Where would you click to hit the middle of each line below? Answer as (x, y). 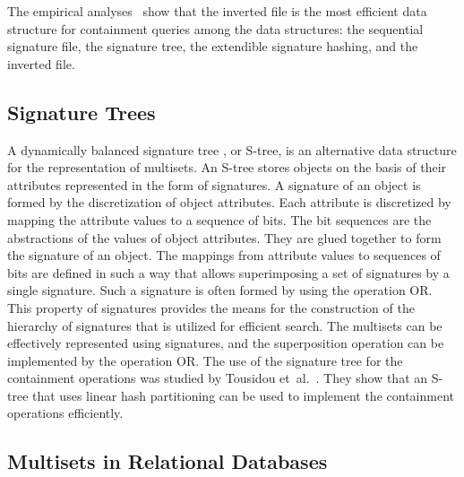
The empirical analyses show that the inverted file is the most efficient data (217, 11)
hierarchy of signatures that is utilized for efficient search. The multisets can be (225, 325)
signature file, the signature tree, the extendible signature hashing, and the (213, 46)
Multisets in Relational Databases (168, 461)
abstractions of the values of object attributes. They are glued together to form (224, 237)
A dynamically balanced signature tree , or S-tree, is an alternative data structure (232, 149)
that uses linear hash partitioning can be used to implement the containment (243, 395)
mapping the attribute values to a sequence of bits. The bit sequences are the (219, 219)
